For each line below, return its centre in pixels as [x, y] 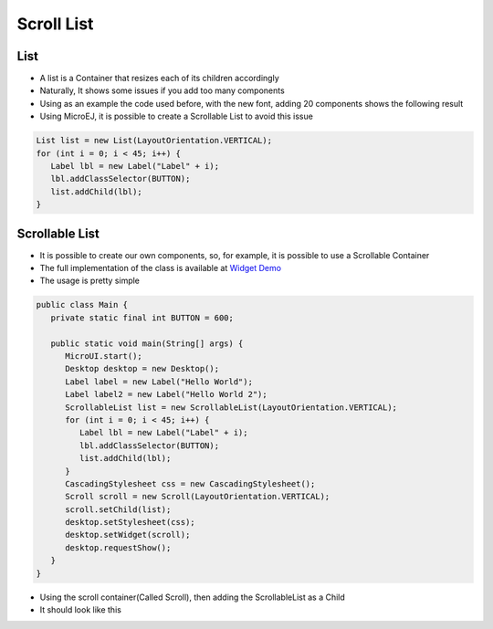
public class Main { [82, 305]
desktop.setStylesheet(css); [130, 522]
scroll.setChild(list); [118, 509]
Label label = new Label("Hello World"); [159, 382]
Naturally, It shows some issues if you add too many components [162, 90]
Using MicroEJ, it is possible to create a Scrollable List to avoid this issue [177, 116]
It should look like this [81, 610]
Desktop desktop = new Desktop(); [142, 369]
